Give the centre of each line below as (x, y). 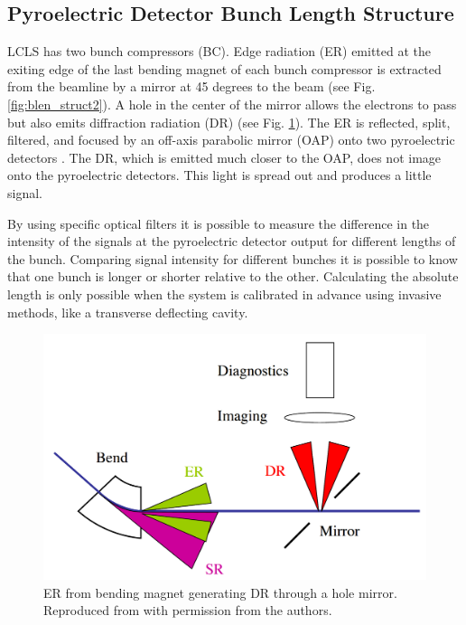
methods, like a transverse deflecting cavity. (128, 312)
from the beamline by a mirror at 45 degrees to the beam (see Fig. (191, 86)
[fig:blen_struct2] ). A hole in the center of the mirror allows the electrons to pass (232, 104)
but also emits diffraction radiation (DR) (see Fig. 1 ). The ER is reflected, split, (229, 122)
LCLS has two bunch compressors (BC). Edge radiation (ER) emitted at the (219, 51)
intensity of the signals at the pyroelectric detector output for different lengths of (232, 241)
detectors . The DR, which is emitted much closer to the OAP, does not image (224, 157)
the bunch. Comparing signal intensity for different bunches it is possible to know (233, 258)
